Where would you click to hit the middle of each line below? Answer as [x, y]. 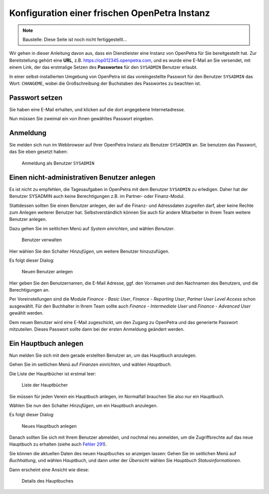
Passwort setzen [36, 97]
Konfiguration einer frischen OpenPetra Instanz [110, 13]
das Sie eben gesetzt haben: [39, 152]
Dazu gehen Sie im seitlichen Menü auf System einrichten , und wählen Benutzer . [92, 228]
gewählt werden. [26, 313]
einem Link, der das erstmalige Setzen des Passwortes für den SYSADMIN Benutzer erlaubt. [103, 67]
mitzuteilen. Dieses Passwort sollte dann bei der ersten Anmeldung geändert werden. [97, 329]
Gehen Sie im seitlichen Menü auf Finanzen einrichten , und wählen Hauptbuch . [90, 364]
